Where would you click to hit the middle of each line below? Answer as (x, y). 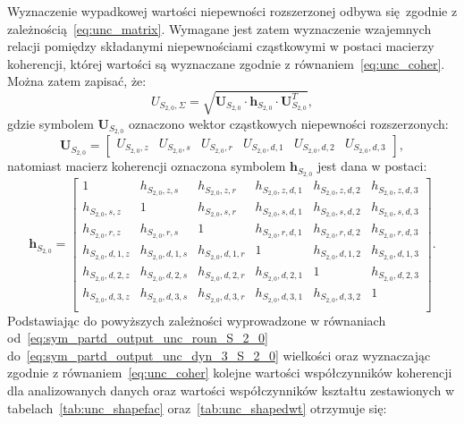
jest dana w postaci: (372, 166)
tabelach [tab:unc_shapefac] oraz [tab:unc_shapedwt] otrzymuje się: (197, 407)
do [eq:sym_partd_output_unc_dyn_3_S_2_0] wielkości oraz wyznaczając (219, 355)
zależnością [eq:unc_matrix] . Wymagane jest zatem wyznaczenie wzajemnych (219, 28)
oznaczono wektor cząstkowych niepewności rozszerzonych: (289, 123)
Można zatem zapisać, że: (77, 81)
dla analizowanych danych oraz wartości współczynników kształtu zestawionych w (231, 390)
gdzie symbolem (51, 123)
